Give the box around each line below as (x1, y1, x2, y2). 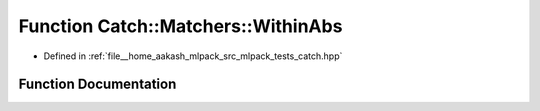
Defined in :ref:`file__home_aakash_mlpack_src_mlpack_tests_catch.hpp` (43, 50, 343, 62)
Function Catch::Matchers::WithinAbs (18, 15, 343, 37)
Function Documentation (18, 76, 177, 93)
